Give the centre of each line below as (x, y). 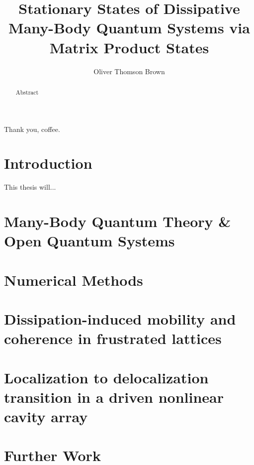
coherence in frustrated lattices (113, 338)
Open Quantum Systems (89, 241)
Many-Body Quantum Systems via (129, 28)
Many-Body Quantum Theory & (118, 221)
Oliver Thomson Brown (129, 71)
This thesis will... (30, 187)
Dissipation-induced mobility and (120, 318)
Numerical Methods (74, 280)
